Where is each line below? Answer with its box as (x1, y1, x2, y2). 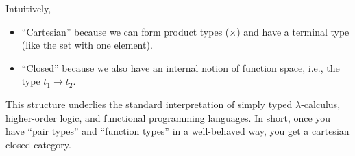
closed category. (5, 137, 71, 151)
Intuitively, (5, 1, 51, 15)
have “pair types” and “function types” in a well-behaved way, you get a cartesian (5, 124, 350, 138)
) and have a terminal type (236, 24, 350, 38)
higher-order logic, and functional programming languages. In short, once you (5, 110, 331, 125)
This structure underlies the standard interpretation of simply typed (5, 96, 293, 111)
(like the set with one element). (21, 38, 153, 52)
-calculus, (301, 96, 341, 111)
